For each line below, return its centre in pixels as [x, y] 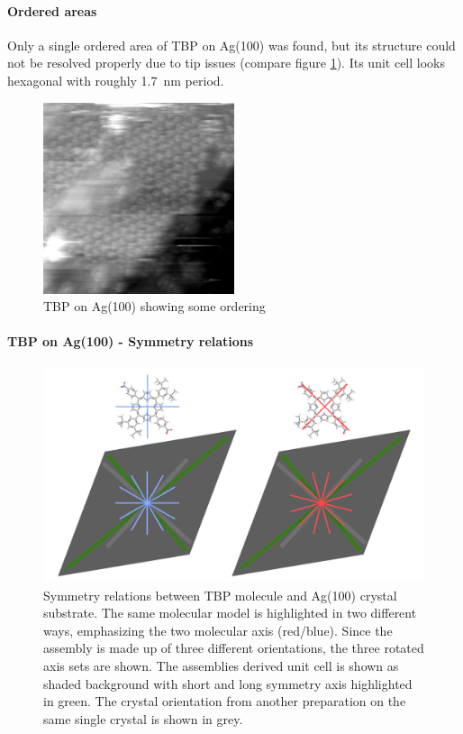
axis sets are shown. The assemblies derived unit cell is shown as [221, 666]
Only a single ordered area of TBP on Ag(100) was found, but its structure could [231, 45]
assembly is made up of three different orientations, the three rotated [234, 648]
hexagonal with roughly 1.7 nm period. [116, 80]
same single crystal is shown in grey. [143, 718]
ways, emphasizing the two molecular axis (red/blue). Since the [218, 630]
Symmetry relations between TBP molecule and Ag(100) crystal [220, 595]
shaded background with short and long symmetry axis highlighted [228, 683]
